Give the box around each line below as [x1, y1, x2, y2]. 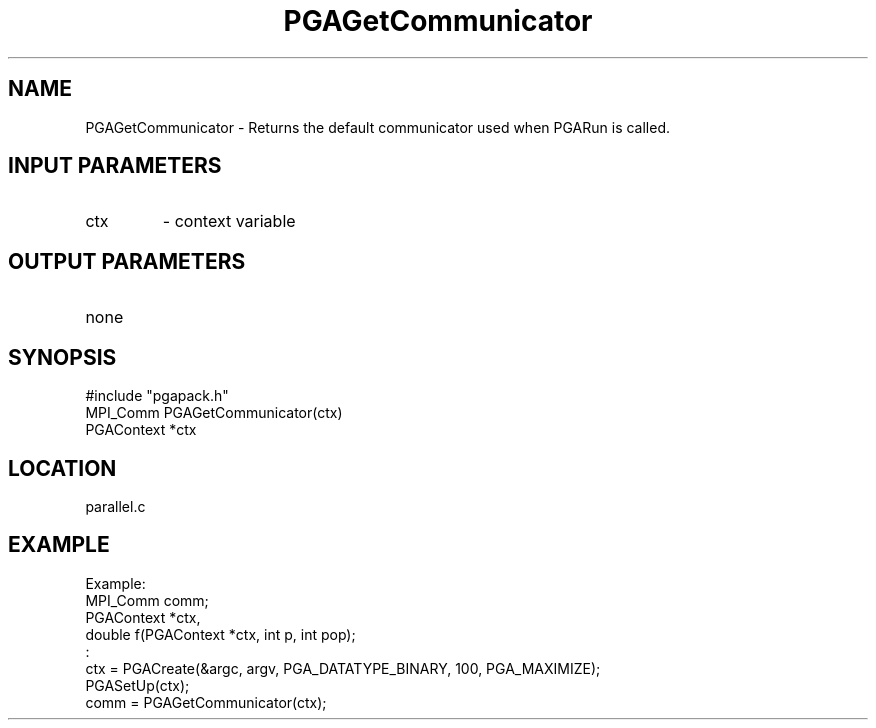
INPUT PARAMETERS [8, 153, 222, 179]
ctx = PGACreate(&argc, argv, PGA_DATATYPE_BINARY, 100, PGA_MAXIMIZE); [85, 659, 601, 677]
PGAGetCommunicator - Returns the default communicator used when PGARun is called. [85, 118, 670, 136]
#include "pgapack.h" [85, 387, 229, 405]
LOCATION [8, 455, 117, 481]
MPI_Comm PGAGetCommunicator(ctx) [85, 404, 343, 422]
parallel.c [85, 497, 146, 515]
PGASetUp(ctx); [85, 676, 190, 694]
